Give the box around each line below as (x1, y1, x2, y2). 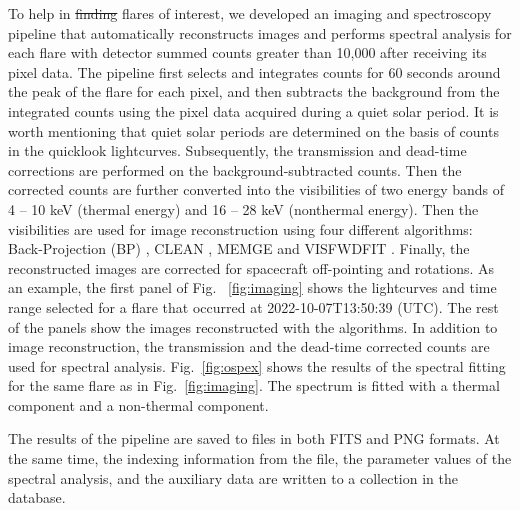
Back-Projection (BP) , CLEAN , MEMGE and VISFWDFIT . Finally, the (8, 238, 470, 259)
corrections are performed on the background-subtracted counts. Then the (8, 159, 462, 180)
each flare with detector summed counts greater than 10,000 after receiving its (8, 42, 487, 63)
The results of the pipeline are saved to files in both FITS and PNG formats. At (8, 428, 500, 449)
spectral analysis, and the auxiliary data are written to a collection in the (8, 467, 458, 488)
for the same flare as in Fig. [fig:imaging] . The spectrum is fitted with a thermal (8, 375, 500, 396)
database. (8, 487, 66, 508)
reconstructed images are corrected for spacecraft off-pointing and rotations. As (8, 257, 495, 278)
